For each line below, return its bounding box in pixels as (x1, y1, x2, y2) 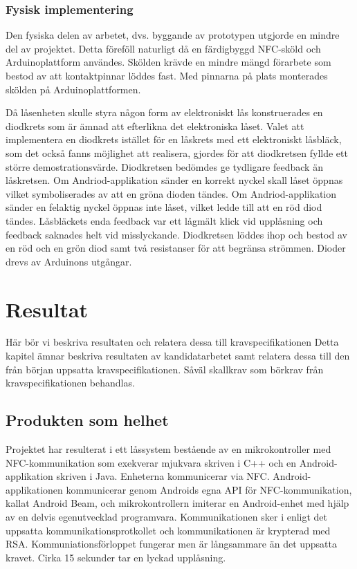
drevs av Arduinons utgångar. (6, 254, 132, 268)
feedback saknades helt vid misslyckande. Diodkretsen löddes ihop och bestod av (6, 227, 347, 241)
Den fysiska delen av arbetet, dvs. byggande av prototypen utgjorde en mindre (6, 28, 340, 42)
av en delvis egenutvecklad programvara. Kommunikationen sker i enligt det (6, 509, 328, 523)
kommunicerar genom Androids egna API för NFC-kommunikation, (66, 482, 352, 496)
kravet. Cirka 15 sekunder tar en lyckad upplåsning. (6, 550, 226, 564)
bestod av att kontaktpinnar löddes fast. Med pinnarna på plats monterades (6, 68, 328, 82)
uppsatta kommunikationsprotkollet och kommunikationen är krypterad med (6, 523, 331, 537)
